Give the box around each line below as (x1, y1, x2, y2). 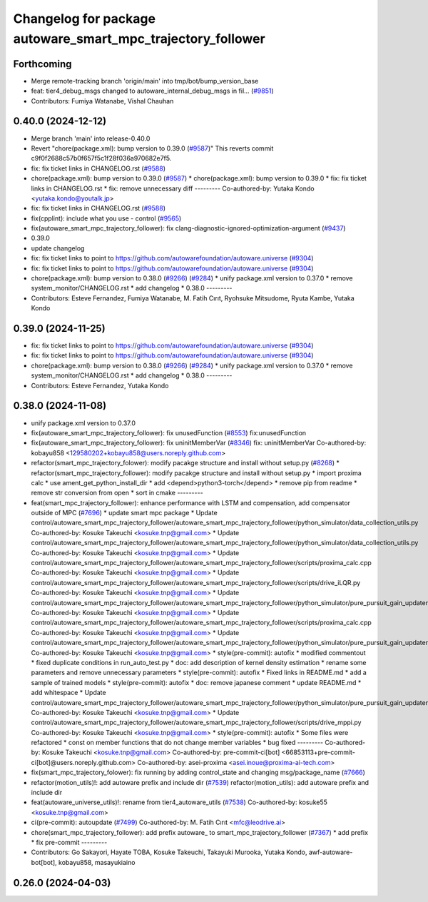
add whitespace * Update (31, 689, 106, 697)
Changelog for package (13, 11, 156, 26)
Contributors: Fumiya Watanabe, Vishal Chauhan (31, 96, 174, 105)
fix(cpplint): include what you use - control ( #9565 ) (31, 214, 182, 223)
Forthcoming (13, 58, 72, 70)
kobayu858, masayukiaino (58, 858, 136, 866)
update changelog (31, 243, 85, 253)
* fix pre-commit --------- (31, 838, 108, 846)
